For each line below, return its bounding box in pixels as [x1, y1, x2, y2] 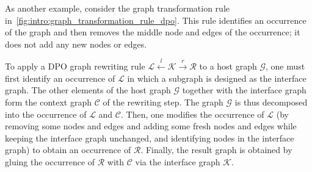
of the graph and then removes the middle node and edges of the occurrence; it [5, 26, 300, 38]
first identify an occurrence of [5, 71, 115, 84]
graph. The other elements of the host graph [5, 84, 171, 96]
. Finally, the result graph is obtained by [140, 143, 292, 156]
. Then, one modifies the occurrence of [120, 107, 264, 120]
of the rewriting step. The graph [103, 95, 223, 108]
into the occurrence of [5, 107, 87, 120]
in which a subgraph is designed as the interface [127, 71, 307, 84]
